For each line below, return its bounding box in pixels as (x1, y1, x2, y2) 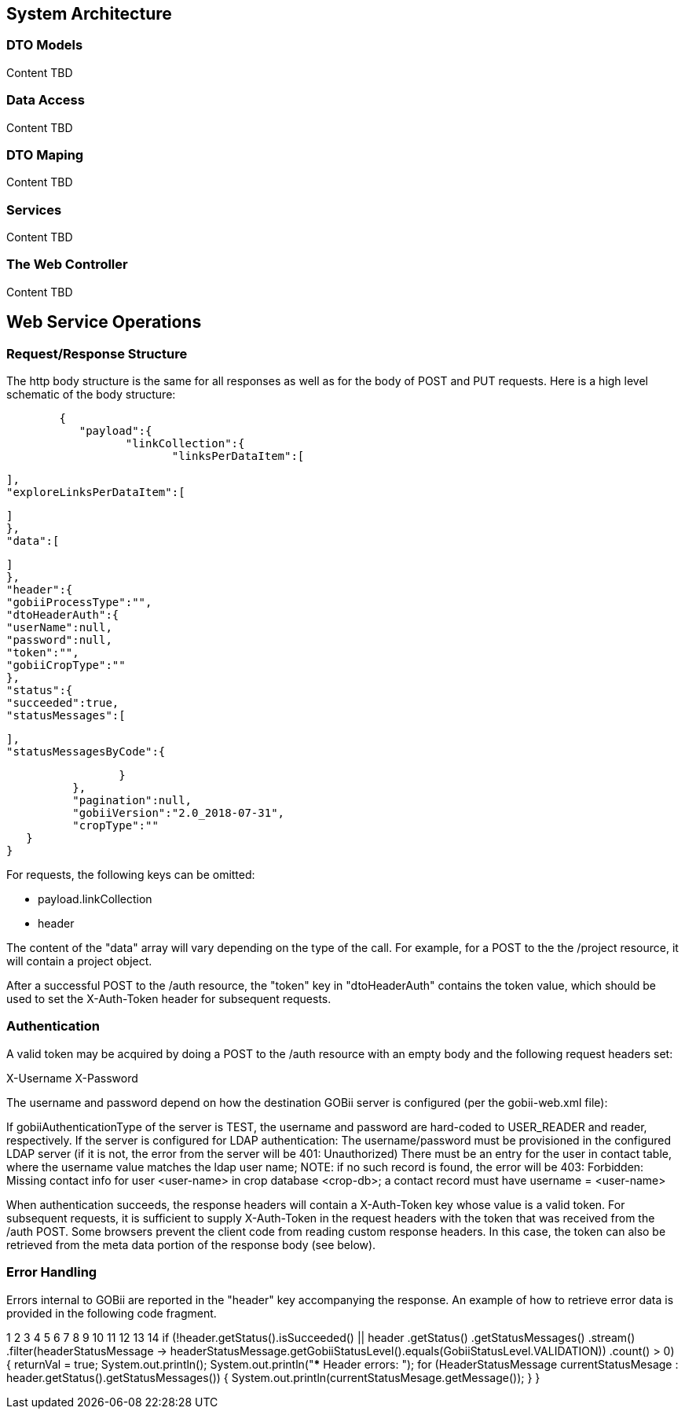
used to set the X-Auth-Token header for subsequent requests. (6, 992, 332, 1006)
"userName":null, (6, 621, 112, 634)
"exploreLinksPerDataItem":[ (6, 486, 185, 499)
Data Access (6, 92, 85, 108)
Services (6, 201, 62, 218)
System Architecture (6, 4, 172, 24)
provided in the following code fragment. (6, 1306, 217, 1320)
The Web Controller (6, 256, 128, 273)
